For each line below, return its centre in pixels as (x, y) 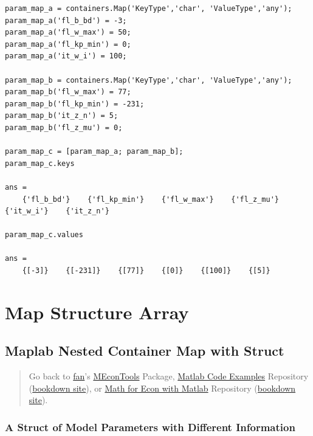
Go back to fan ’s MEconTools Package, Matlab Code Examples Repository (169, 376)
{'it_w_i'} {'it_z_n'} (57, 211)
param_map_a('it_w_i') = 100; (66, 56)
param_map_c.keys (40, 163)
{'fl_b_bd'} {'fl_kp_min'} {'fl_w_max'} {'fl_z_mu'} (151, 199)
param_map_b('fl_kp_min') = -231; (75, 104)
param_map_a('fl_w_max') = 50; (68, 33)
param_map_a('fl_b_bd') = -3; (66, 20)
